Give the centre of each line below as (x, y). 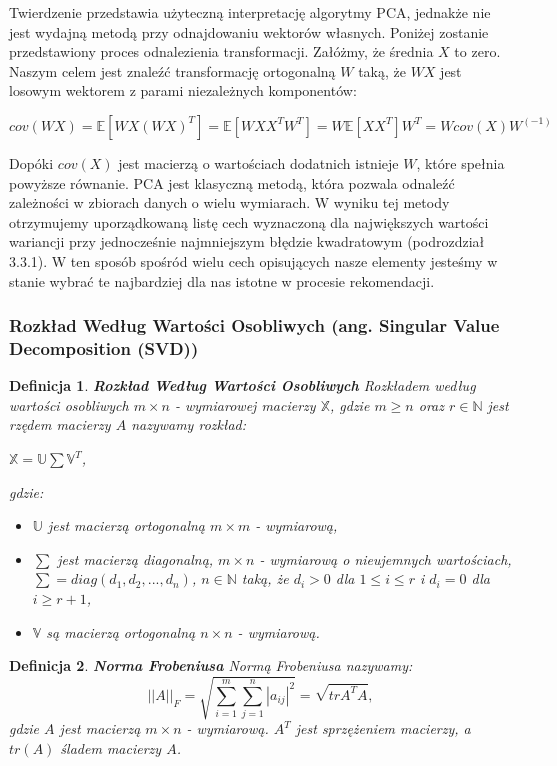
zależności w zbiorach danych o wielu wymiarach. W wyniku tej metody (229, 202)
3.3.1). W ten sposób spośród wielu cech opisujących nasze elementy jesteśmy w (253, 260)
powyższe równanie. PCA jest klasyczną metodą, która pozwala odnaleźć (232, 182)
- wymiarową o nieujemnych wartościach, (385, 558)
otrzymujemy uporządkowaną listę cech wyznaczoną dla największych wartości (249, 221)
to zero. (477, 51)
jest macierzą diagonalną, (135, 558)
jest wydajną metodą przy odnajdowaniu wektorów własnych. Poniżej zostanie (249, 31)
